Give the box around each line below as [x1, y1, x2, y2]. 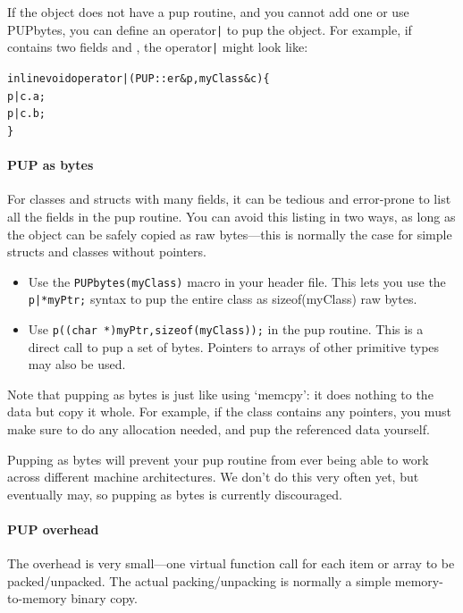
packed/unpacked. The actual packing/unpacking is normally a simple [7, 571, 391, 590]
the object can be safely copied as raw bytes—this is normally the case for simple [7, 224, 452, 243]
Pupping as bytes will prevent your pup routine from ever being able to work [7, 449, 429, 468]
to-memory [7, 589, 67, 608]
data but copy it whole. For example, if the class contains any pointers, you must [7, 402, 451, 421]
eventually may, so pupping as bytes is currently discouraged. [7, 484, 343, 503]
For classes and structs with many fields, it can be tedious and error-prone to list [7, 189, 451, 208]
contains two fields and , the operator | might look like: [7, 38, 308, 56]
